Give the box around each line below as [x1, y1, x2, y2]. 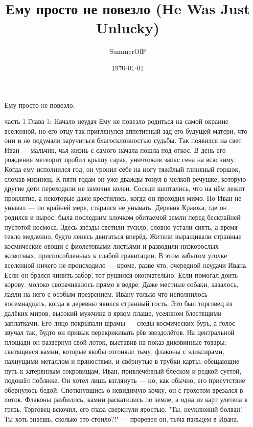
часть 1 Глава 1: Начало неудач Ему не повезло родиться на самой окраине [4, 116, 229, 126]
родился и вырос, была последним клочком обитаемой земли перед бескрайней [4, 212, 241, 222]
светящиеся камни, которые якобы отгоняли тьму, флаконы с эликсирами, [4, 346, 225, 356]
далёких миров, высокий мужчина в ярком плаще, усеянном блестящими [4, 308, 222, 318]
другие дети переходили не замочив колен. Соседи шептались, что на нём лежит [4, 183, 245, 193]
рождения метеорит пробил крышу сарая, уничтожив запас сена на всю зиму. [4, 154, 236, 165]
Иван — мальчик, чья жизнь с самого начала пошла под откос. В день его [4, 144, 226, 155]
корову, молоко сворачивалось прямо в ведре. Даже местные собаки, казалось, [4, 279, 239, 289]
